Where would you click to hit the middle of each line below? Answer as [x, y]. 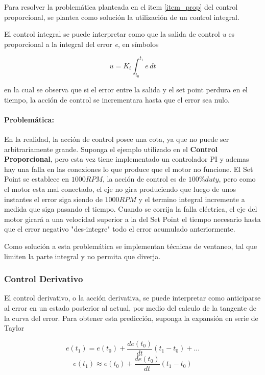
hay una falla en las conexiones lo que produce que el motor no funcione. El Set [129, 169]
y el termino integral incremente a [192, 199]
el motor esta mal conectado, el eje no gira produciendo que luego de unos [120, 189]
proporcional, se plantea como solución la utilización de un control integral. [122, 17]
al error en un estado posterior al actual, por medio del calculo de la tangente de [130, 308]
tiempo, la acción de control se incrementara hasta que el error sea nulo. [117, 99]
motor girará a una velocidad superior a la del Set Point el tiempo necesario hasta [132, 219]
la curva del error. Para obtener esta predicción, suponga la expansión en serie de [131, 318]
